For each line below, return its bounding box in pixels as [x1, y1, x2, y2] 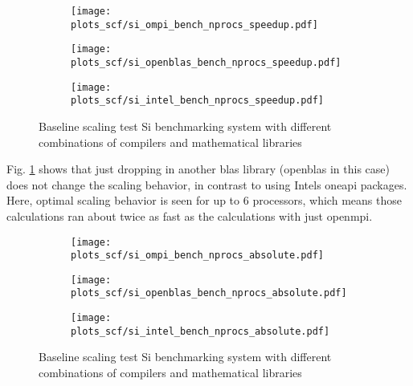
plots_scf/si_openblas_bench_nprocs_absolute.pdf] [71, 287, 347, 299]
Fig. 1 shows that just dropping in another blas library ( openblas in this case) [6, 160, 390, 177]
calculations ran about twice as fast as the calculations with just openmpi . [6, 207, 373, 224]
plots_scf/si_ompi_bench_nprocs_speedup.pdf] [71, 18, 318, 30]
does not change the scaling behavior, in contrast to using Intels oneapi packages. [6, 176, 407, 193]
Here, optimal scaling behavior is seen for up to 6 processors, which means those [6, 192, 402, 209]
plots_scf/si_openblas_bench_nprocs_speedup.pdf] [71, 56, 341, 68]
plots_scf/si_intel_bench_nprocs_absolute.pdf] [71, 325, 330, 337]
